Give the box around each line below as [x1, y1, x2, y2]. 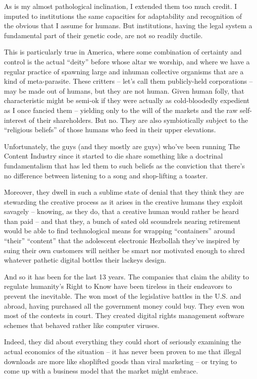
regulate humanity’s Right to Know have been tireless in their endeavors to [4, 281, 232, 291]
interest [4, 114, 27, 125]
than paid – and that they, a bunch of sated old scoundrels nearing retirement [4, 216, 241, 226]
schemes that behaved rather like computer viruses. [4, 320, 159, 330]
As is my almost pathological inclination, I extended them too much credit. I [4, 1, 237, 11]
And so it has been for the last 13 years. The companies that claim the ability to [4, 271, 249, 281]
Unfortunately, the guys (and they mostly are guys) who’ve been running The [4, 141, 240, 151]
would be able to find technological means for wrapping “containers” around [4, 225, 235, 236]
